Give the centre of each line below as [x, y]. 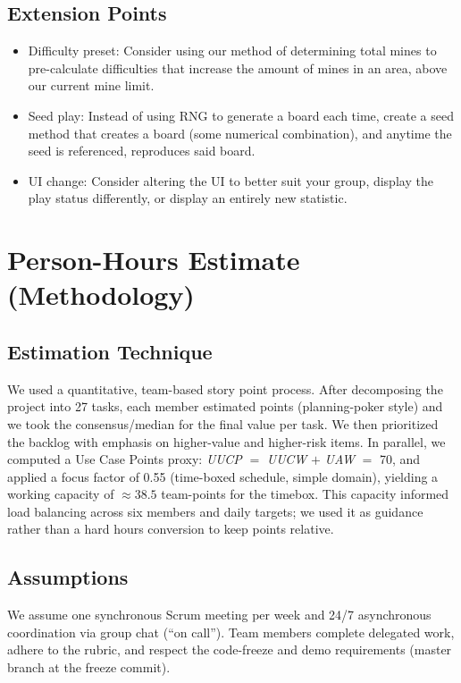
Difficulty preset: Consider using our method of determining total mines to [232, 51]
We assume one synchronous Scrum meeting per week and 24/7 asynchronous [219, 615]
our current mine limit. [91, 85]
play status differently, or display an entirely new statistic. [188, 198]
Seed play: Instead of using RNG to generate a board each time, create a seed [241, 115]
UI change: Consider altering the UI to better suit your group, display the [230, 180]
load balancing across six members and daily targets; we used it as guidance [215, 511]
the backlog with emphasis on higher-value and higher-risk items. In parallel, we [226, 441]
